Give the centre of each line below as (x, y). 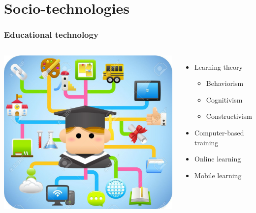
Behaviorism (225, 83)
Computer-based (219, 132)
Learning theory (219, 67)
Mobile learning (218, 175)
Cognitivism (224, 99)
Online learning (218, 159)
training (207, 142)
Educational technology (51, 35)
